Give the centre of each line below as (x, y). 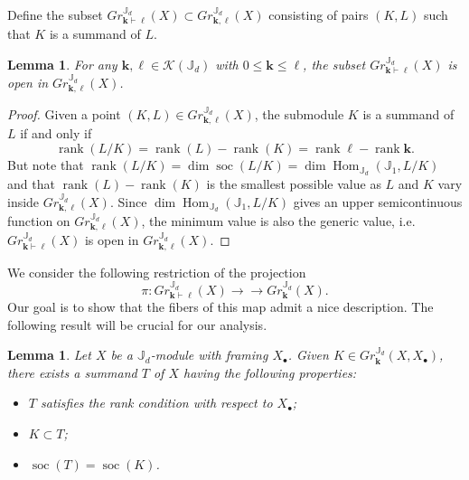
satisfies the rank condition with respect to (156, 403)
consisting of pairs (319, 14)
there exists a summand (72, 372)
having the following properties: (270, 372)
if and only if (56, 133)
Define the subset (55, 14)
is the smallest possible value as (294, 183)
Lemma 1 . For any (62, 65)
